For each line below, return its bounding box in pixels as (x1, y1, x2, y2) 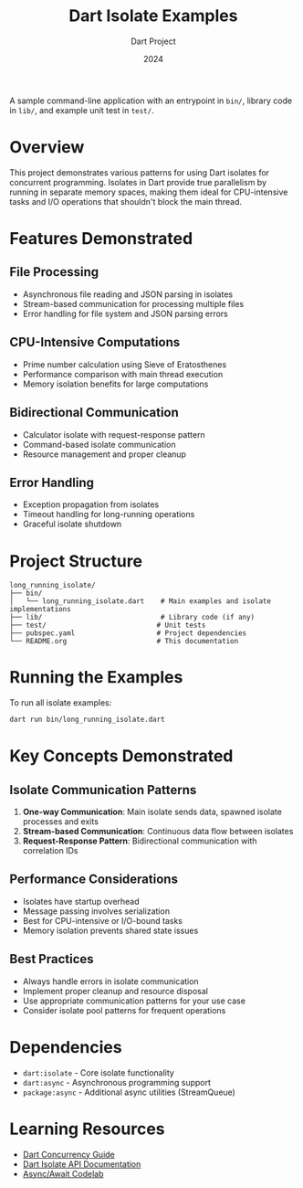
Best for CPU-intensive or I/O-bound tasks (22, 915, 183, 926)
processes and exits (22, 816, 99, 827)
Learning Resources (9, 1119, 165, 1139)
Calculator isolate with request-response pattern (22, 429, 205, 440)
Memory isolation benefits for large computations (22, 378, 209, 389)
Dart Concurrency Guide (22, 1149, 116, 1160)
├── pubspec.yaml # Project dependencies (9, 629, 247, 638)
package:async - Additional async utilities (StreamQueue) (22, 1087, 235, 1098)
